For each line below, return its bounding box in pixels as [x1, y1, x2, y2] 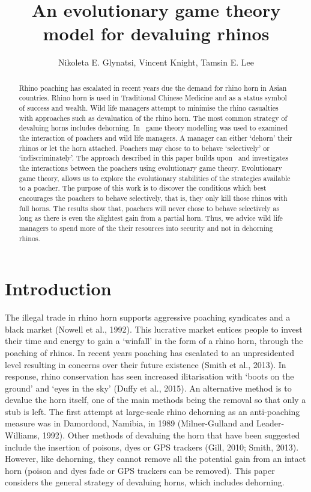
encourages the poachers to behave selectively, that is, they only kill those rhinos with [19, 192, 288, 203]
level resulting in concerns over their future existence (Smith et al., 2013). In [5, 358, 286, 371]
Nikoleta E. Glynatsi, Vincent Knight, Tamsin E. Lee [58, 56, 254, 69]
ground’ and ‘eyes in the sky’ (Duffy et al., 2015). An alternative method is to [5, 381, 292, 394]
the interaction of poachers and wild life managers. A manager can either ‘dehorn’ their [19, 132, 292, 143]
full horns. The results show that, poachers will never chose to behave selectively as [19, 203, 280, 213]
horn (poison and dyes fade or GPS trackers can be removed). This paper [5, 464, 275, 476]
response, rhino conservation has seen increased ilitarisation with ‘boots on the [5, 370, 294, 383]
